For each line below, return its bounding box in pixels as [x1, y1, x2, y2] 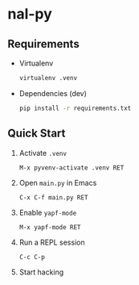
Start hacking [18, 267, 64, 277]
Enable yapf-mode [18, 207, 77, 217]
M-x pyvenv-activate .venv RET [18, 163, 125, 172]
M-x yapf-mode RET [18, 223, 81, 231]
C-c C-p [18, 253, 45, 261]
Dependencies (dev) [18, 88, 88, 98]
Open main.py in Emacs [18, 178, 97, 187]
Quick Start [7, 127, 66, 140]
